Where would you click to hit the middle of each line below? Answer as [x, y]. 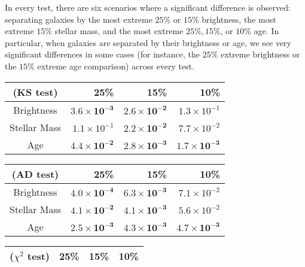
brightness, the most [239, 19]
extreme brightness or [260, 54]
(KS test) [35, 92]
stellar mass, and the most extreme [119, 31]
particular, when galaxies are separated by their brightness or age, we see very [148, 42]
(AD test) [35, 174]
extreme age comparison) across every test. [116, 66]
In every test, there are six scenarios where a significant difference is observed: [148, 7]
